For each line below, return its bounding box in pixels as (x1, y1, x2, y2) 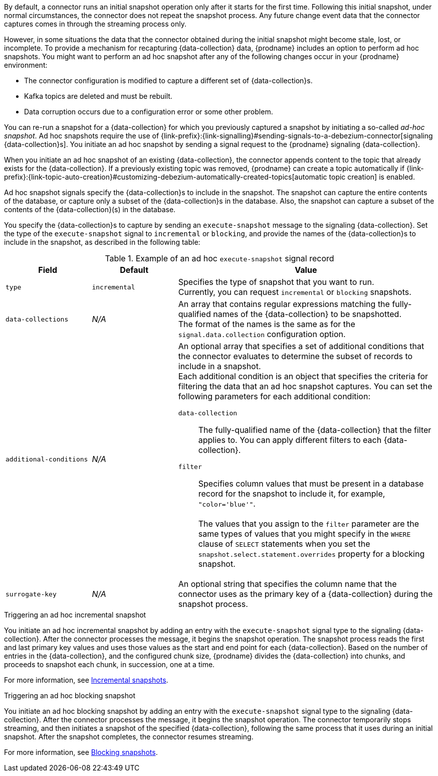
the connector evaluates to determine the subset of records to (178, 351, 413, 361)
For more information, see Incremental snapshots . (4, 676, 168, 684)
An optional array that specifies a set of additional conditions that (178, 341, 424, 351)
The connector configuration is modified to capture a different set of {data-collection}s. (24, 76, 313, 85)
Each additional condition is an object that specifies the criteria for (178, 371, 428, 381)
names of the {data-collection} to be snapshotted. (213, 309, 401, 319)
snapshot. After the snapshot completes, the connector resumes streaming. (4, 732, 254, 741)
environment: (4, 61, 48, 69)
